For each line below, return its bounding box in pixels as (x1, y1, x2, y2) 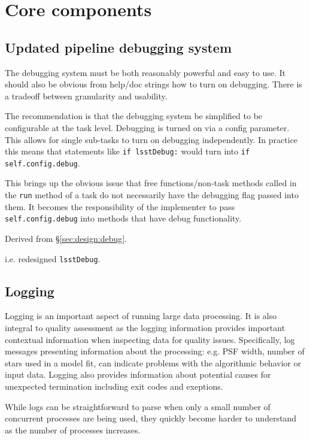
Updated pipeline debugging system (5, 38, 232, 56)
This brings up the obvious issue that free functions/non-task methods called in (5, 177, 297, 189)
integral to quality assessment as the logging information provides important (5, 321, 285, 333)
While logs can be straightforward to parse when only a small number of (5, 400, 271, 412)
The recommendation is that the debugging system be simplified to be (5, 110, 263, 122)
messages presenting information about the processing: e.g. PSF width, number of (5, 345, 305, 357)
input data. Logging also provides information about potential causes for (5, 368, 271, 381)
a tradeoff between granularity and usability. (5, 89, 168, 102)
